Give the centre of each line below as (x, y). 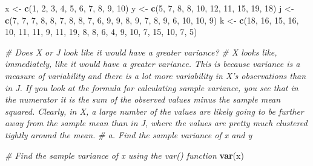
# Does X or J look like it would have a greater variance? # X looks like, (141, 52)
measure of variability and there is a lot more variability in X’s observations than (156, 75)
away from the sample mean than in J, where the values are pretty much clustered (156, 123)
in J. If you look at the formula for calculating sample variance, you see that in (152, 87)
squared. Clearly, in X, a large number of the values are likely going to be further (154, 111)
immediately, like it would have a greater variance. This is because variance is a (153, 64)
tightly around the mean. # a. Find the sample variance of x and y (129, 134)
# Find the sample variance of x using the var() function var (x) (124, 155)
